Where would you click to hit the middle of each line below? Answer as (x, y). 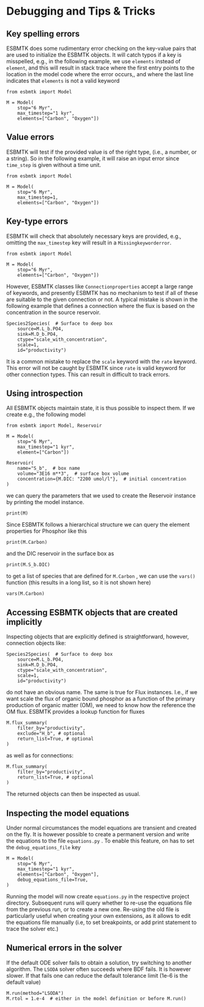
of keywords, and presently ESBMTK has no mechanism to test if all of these (102, 293)
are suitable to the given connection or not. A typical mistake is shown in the (102, 299)
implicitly (24, 622)
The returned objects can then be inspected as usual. (73, 794)
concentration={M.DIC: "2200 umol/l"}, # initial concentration (102, 479)
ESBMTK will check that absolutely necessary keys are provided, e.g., (94, 236)
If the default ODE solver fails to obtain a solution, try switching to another (99, 963)
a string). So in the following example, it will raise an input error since (93, 158)
